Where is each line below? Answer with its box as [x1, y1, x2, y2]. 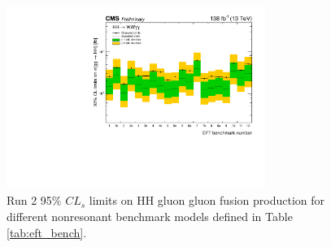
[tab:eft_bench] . [7, 223, 87, 240]
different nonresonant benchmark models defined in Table [7, 207, 293, 224]
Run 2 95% [7, 192, 62, 209]
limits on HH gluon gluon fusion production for [89, 192, 324, 209]
